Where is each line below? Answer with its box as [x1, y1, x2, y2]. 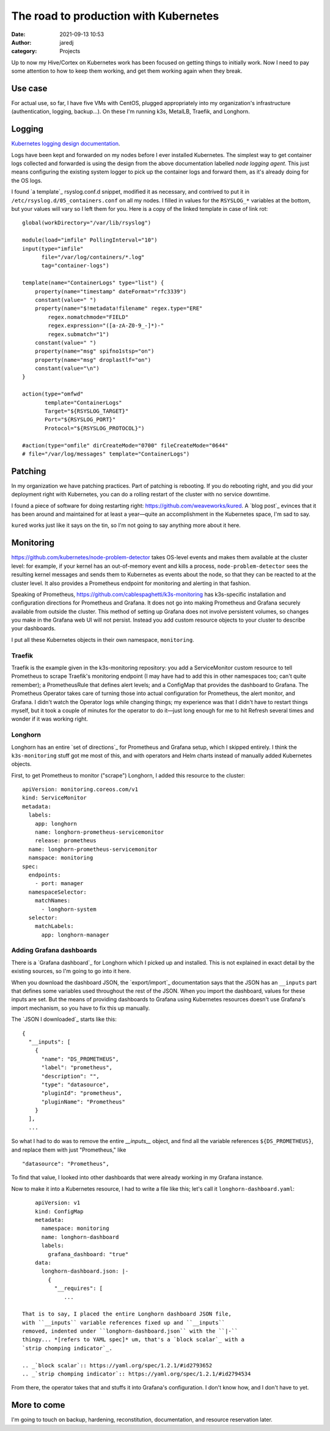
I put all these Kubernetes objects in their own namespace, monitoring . [11, 636, 195, 643]
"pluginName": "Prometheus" [41, 1098, 125, 1105]
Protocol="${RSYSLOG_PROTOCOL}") [45, 425, 145, 432]
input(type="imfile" [22, 245, 84, 252]
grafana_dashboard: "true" [48, 1251, 129, 1257]
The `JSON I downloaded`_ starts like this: [11, 1015, 117, 1023]
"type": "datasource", [41, 1081, 109, 1088]
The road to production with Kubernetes [11, 9, 219, 23]
